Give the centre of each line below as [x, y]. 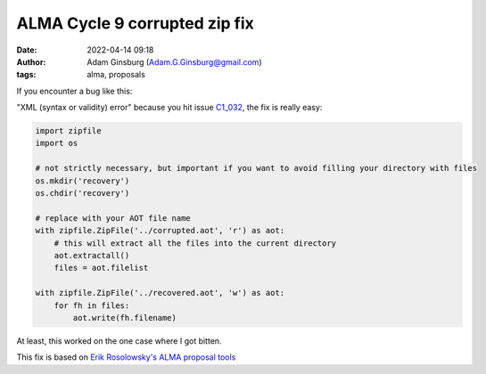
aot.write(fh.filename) [125, 317]
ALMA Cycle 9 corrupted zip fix [135, 23]
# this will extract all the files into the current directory [195, 243]
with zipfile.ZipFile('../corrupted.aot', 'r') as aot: [160, 231]
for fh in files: [92, 305]
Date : [27, 50]
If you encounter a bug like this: [74, 91]
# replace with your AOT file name [113, 218]
